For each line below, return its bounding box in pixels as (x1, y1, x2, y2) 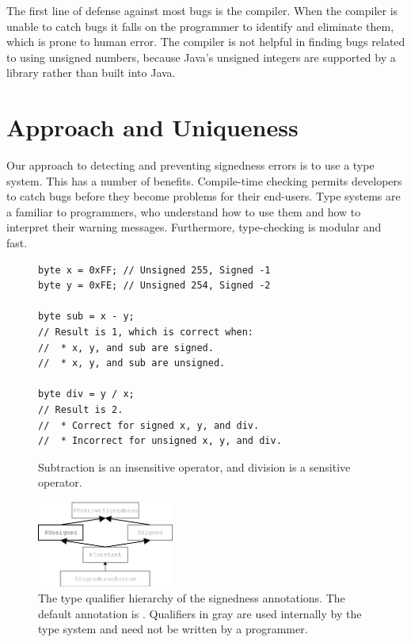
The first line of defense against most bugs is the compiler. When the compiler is (6, 2, 398, 18)
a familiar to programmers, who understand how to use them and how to (6, 203, 361, 220)
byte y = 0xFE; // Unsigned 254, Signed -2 (38, 280, 271, 292)
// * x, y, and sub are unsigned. (38, 357, 226, 369)
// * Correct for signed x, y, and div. (38, 419, 260, 431)
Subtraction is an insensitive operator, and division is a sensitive (38, 458, 351, 475)
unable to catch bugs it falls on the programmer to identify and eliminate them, (6, 17, 394, 34)
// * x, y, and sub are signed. (38, 342, 214, 353)
